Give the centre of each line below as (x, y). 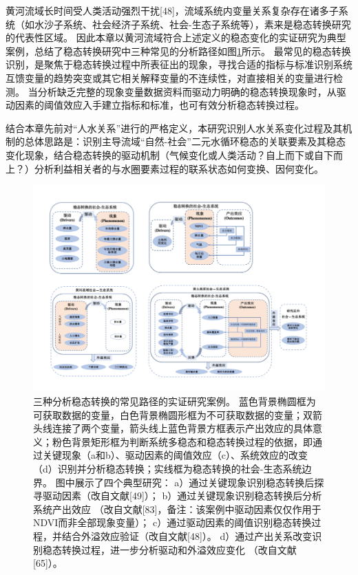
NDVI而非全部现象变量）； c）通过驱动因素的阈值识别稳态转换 (172, 522)
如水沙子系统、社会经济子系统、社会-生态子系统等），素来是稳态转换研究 (188, 24)
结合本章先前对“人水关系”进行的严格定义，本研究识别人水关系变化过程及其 (174, 128)
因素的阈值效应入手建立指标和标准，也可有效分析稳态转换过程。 (159, 105)
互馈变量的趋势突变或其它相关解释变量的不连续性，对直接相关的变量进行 (169, 77)
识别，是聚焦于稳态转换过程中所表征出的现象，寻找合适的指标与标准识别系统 (179, 64)
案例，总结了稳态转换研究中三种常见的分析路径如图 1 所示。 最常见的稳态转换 (178, 51)
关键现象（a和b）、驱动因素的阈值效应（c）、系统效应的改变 (175, 455)
